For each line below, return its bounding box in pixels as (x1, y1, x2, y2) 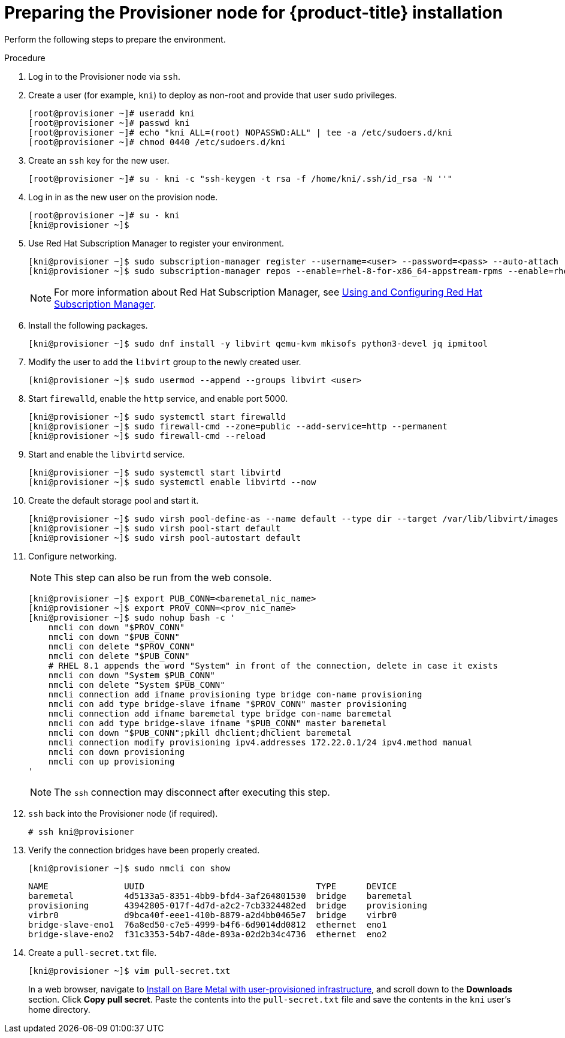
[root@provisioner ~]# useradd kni (28, 108, 195, 118)
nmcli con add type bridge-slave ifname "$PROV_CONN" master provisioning (48, 699, 407, 709)
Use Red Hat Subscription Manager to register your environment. (28, 237, 285, 248)
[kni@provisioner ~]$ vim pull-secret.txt (28, 965, 231, 976)
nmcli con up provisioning (48, 756, 175, 766)
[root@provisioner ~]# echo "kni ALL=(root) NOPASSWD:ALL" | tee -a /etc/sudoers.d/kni (28, 127, 453, 137)
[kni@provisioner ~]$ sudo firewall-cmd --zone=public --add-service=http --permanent (28, 421, 448, 431)
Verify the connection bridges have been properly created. (28, 844, 260, 855)
